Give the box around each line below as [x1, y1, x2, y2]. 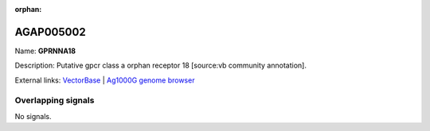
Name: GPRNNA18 [14, 46, 76, 56]
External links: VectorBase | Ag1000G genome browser [14, 75, 195, 85]
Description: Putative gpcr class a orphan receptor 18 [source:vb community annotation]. [14, 60, 307, 71]
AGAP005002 [14, 25, 87, 39]
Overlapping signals [14, 95, 95, 106]
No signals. [14, 111, 52, 121]
